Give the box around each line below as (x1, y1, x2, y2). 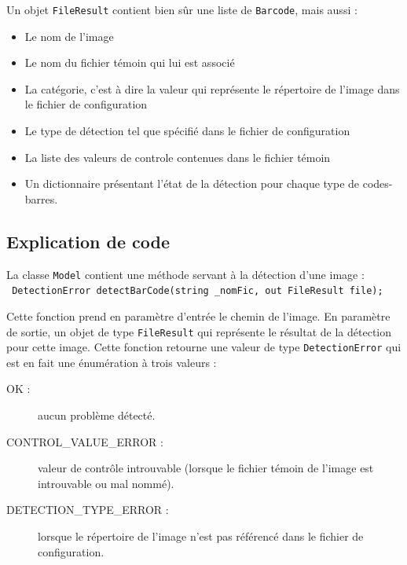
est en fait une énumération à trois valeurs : (6, 354, 217, 370)
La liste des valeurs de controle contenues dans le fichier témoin (24, 149, 331, 165)
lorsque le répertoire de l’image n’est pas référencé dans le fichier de (38, 527, 364, 544)
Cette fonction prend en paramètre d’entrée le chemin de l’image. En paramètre (6, 307, 390, 324)
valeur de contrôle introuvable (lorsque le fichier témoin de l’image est (38, 460, 374, 476)
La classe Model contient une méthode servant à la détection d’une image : (6, 266, 365, 282)
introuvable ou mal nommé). (38, 475, 174, 491)
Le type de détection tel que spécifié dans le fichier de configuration (24, 123, 350, 139)
